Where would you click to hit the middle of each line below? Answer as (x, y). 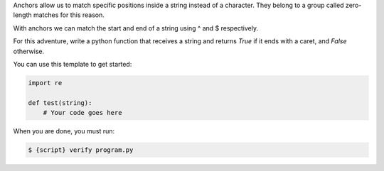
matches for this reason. (69, 15)
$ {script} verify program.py (81, 150)
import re (45, 83)
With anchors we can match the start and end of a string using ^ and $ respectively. (136, 28)
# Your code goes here (82, 113)
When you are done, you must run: (64, 131)
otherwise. (29, 51)
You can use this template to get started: (73, 64)
